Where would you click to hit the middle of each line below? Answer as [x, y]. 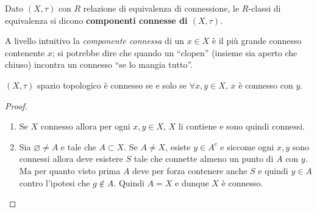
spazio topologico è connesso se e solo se [112, 85]
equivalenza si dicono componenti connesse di [96, 20]
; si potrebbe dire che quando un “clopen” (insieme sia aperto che [175, 52]
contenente [25, 52]
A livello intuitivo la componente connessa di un [95, 41]
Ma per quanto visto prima [70, 170]
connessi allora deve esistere [71, 159]
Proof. [16, 105]
